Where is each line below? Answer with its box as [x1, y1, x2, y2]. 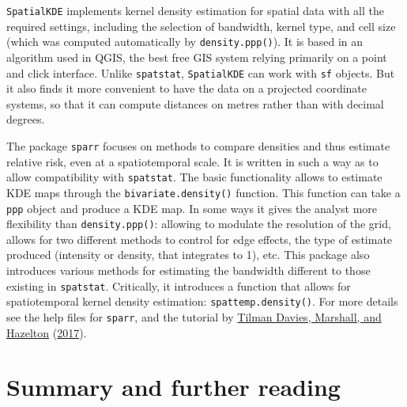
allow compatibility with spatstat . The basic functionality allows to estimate [6, 169, 383, 185]
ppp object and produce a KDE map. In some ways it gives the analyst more [6, 200, 378, 216]
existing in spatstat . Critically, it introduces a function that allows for [6, 277, 351, 294]
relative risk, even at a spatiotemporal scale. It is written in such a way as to [6, 153, 379, 169]
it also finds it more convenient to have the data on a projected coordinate [6, 80, 367, 97]
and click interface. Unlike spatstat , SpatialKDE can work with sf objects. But [6, 64, 395, 81]
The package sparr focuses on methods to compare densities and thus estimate [6, 137, 390, 154]
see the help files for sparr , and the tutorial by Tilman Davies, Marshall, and [6, 308, 382, 325]
